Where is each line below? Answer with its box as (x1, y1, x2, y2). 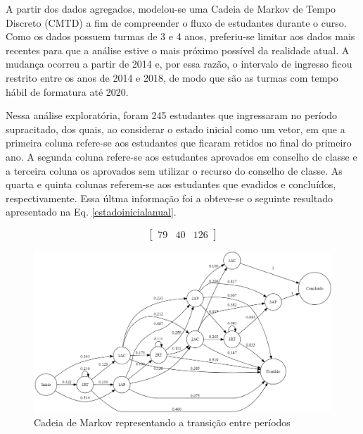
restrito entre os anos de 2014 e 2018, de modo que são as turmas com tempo (6, 70, 338, 85)
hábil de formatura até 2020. (6, 84, 129, 99)
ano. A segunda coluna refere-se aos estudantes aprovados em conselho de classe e (6, 149, 357, 163)
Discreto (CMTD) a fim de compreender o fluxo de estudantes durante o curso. (6, 15, 347, 30)
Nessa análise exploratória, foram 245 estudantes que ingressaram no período (6, 108, 337, 123)
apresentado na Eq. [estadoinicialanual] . (6, 204, 177, 219)
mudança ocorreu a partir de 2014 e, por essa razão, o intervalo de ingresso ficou (6, 56, 352, 71)
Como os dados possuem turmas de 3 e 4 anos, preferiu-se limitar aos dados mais (6, 29, 355, 44)
